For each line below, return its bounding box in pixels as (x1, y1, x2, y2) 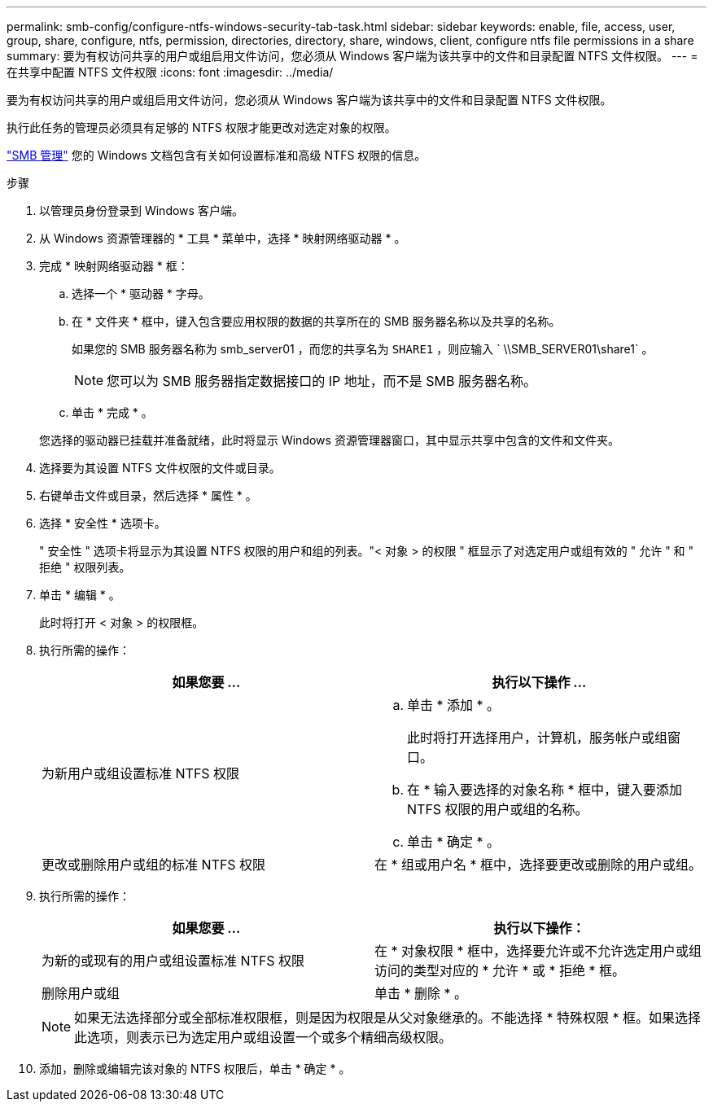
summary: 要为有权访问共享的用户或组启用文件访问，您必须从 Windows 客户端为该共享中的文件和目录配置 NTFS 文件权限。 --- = (7, 49, 698, 63)
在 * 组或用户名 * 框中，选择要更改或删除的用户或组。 (374, 856, 702, 873)
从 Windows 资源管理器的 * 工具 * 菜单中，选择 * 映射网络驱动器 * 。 (39, 231, 406, 245)
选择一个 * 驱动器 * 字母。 (72, 287, 210, 300)
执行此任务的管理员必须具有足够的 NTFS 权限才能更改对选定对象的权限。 (7, 120, 396, 134)
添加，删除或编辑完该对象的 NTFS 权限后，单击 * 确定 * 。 (39, 1062, 351, 1075)
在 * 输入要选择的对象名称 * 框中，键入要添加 (407, 782, 683, 798)
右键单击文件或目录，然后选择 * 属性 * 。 (39, 488, 257, 502)
